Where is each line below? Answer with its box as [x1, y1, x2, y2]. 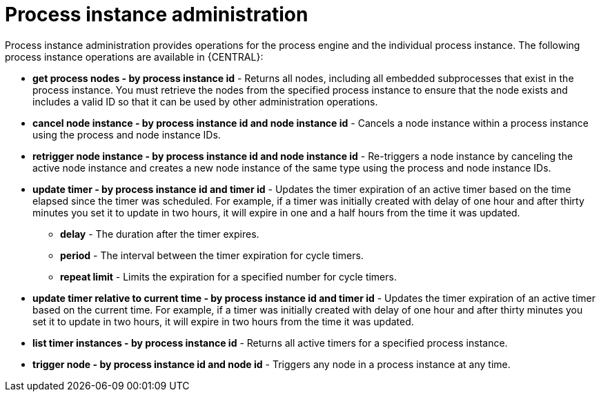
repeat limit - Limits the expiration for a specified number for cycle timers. [60, 270, 397, 283]
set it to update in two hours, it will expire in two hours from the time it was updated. [32, 315, 414, 327]
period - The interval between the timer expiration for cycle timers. [60, 249, 364, 261]
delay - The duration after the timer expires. [60, 227, 259, 240]
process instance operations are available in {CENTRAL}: [5, 50, 264, 63]
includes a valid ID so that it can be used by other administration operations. [32, 95, 378, 108]
